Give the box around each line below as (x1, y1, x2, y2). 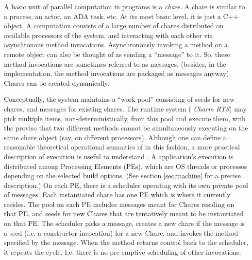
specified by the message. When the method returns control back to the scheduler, (4, 237, 249, 247)
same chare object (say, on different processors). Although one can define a (4, 132, 226, 142)
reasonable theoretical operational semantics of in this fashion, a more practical (4, 142, 240, 152)
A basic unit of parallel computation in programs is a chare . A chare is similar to (4, 1, 245, 11)
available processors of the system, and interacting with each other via (4, 30, 213, 40)
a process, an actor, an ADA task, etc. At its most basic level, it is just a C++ (4, 11, 239, 21)
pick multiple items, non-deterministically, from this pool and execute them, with (4, 113, 246, 123)
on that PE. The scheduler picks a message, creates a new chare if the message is (4, 218, 245, 228)
